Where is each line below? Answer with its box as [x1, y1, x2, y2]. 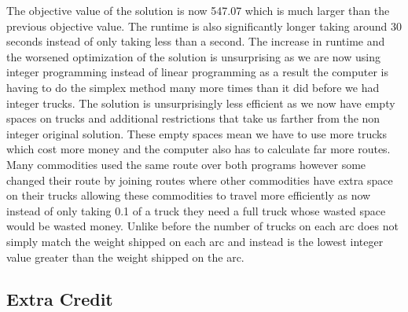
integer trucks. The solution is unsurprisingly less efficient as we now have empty [6, 94, 395, 111]
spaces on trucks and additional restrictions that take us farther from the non [6, 110, 380, 127]
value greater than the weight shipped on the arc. [6, 248, 244, 265]
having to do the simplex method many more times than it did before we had [6, 79, 380, 95]
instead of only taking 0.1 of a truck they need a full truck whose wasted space [6, 202, 386, 218]
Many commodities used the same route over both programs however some [6, 156, 366, 172]
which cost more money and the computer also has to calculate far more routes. [6, 141, 391, 157]
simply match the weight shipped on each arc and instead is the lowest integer [6, 233, 384, 249]
